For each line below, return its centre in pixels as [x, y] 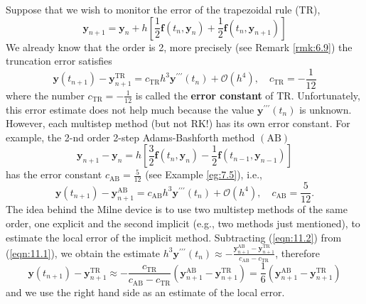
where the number [45, 95]
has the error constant [54, 174]
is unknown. [325, 109]
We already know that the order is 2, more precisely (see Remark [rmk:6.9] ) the [179, 47]
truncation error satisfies [59, 61]
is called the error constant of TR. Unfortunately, [248, 95]
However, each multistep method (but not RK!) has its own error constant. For [178, 123]
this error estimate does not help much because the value [130, 109]
